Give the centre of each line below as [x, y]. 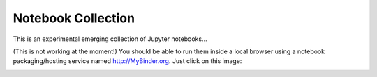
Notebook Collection [74, 18]
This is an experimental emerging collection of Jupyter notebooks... [110, 39]
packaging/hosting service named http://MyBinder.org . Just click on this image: [127, 61]
